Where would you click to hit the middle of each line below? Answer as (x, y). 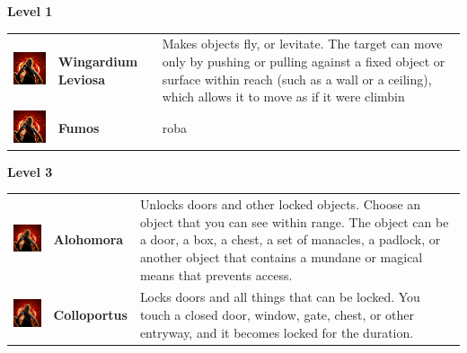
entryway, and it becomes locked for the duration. (277, 332)
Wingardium (98, 61)
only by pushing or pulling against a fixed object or (304, 61)
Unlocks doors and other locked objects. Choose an (280, 204)
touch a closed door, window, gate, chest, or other (277, 314)
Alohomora (88, 239)
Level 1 (30, 11)
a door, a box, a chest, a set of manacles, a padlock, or (290, 239)
